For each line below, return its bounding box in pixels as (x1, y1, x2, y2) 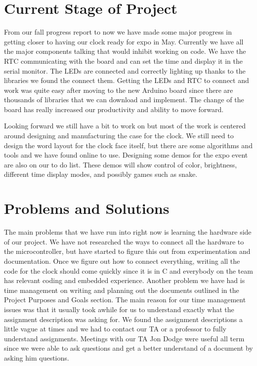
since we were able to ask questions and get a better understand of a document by (4, 343, 253, 353)
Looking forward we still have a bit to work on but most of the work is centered (4, 121, 246, 131)
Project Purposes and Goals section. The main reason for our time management (4, 294, 246, 305)
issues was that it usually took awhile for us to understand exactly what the (4, 304, 234, 314)
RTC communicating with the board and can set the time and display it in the (4, 55, 243, 66)
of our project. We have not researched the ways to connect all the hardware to (4, 236, 244, 246)
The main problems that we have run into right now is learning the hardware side (4, 227, 252, 237)
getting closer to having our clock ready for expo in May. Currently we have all (4, 36, 244, 46)
